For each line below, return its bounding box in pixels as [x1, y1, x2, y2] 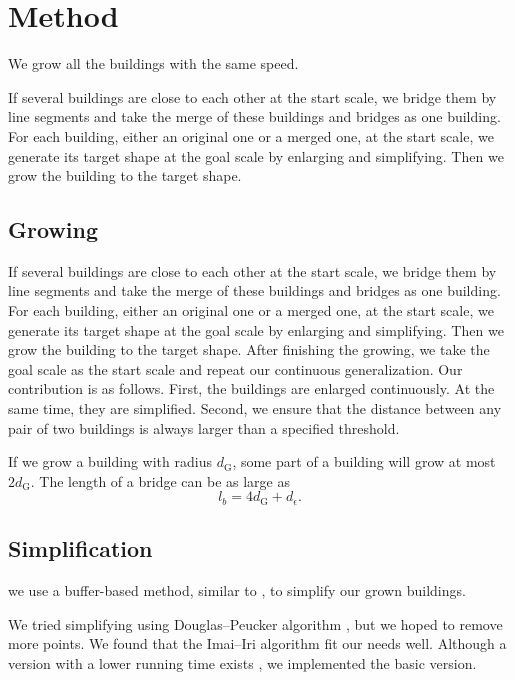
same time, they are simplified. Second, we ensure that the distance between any [8, 398, 502, 419]
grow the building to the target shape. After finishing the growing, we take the [8, 339, 490, 360]
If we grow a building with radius [8, 451, 212, 472]
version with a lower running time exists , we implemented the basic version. [8, 652, 477, 673]
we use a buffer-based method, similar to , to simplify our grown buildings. [8, 580, 466, 601]
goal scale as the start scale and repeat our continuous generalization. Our [8, 358, 463, 379]
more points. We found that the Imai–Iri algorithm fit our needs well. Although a [8, 633, 507, 654]
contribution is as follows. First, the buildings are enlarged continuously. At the [8, 378, 495, 399]
